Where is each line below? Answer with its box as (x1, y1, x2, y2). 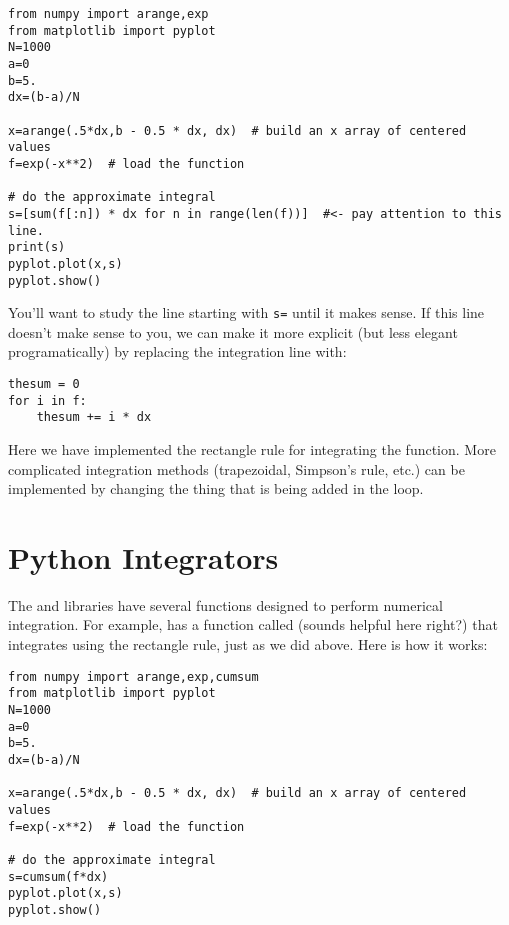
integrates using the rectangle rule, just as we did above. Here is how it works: (8, 634, 488, 655)
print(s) (8, 240, 66, 255)
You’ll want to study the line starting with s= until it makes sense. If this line (8, 302, 485, 323)
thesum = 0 (8, 377, 80, 391)
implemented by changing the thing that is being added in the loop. (8, 478, 424, 499)
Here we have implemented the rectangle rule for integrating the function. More (8, 438, 496, 459)
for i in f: (8, 393, 87, 408)
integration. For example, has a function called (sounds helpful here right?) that (8, 614, 498, 635)
